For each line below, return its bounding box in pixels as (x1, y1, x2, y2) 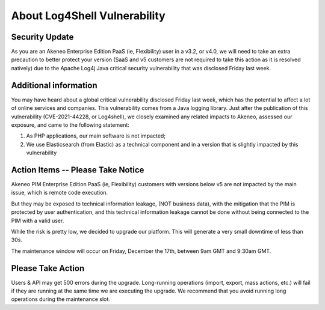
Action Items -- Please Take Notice (11, 165, 144, 175)
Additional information (11, 80, 97, 90)
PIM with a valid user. (11, 217, 64, 224)
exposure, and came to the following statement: (11, 121, 129, 129)
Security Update (11, 32, 74, 42)
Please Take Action (11, 263, 85, 273)
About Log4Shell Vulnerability (11, 9, 166, 22)
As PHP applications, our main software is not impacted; (26, 132, 166, 139)
